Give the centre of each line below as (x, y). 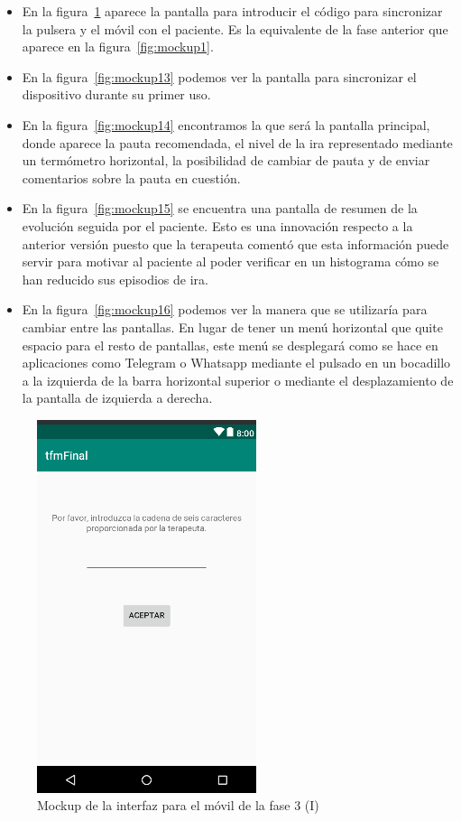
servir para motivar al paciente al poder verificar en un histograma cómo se (230, 261)
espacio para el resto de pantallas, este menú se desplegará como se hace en (230, 345)
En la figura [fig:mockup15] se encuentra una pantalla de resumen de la (220, 208)
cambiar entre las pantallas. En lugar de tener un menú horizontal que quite (232, 327)
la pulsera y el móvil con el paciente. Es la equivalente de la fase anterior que (235, 28)
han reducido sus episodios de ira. (115, 279)
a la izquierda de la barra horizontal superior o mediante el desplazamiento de (238, 380)
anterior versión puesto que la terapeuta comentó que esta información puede (235, 243)
